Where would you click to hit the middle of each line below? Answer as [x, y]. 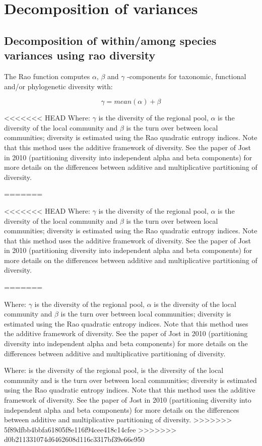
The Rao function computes [47, 76]
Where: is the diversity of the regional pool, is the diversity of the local [114, 370]
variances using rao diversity [80, 55]
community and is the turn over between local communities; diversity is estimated [130, 380]
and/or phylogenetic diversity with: [58, 86]
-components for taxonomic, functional [187, 76]
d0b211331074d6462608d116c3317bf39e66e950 [74, 439]
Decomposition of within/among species [110, 40]
